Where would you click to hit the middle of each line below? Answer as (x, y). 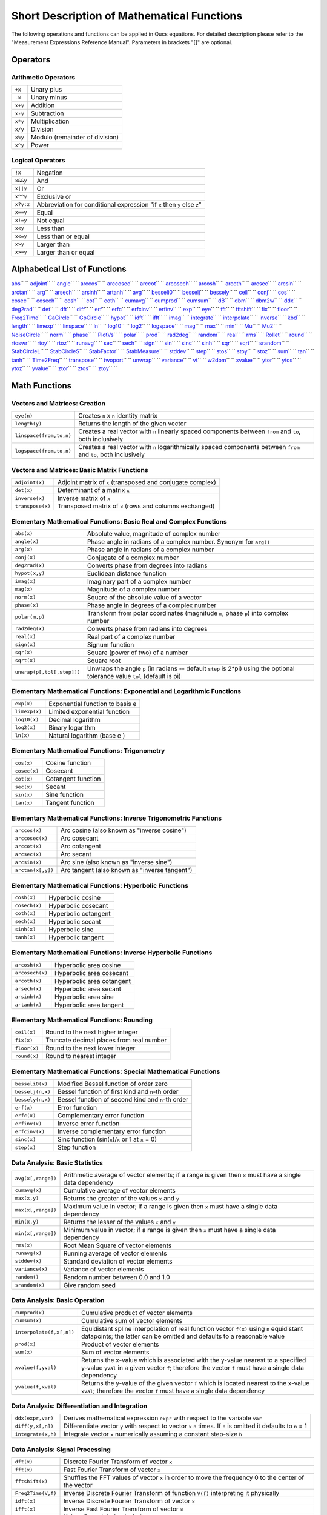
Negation (50, 173)
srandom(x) (30, 1285)
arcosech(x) (31, 973)
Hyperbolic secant (75, 921)
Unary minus (49, 98)
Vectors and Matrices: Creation (58, 404)
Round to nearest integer (81, 1056)
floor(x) (27, 1048)
